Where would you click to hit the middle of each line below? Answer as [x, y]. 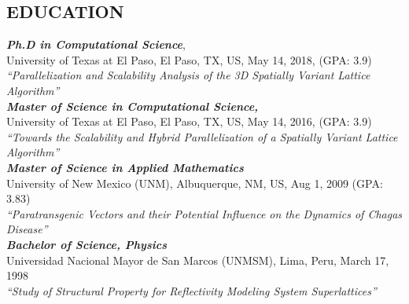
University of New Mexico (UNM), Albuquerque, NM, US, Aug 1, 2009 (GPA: [195, 183]
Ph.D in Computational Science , [96, 44]
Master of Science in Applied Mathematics [125, 167]
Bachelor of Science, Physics [87, 244]
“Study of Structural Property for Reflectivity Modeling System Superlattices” [192, 290]
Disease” [27, 229]
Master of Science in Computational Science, [133, 106]
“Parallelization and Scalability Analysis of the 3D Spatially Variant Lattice [188, 75]
